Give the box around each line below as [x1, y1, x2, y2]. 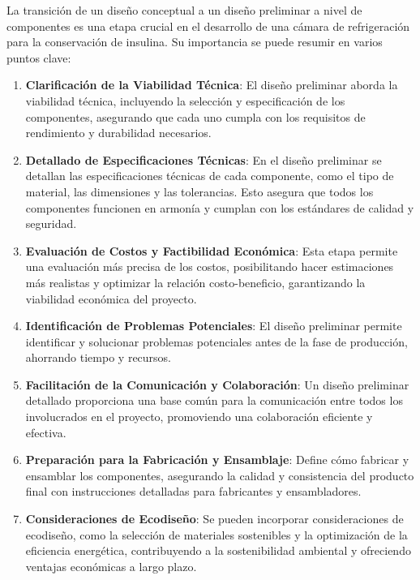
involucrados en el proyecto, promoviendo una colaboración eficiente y [25, 408, 373, 425]
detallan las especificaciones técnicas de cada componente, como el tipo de [25, 167, 394, 184]
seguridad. [25, 215, 77, 232]
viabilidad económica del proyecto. [25, 290, 197, 307]
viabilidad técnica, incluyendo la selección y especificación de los [25, 92, 345, 109]
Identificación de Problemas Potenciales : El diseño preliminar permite [25, 317, 402, 334]
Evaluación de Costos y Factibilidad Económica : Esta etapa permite [25, 242, 398, 259]
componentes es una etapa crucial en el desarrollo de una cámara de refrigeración [6, 17, 410, 34]
